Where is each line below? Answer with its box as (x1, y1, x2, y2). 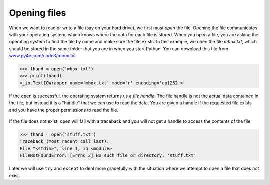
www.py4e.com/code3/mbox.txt (9, 53, 76, 59)
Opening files (9, 7, 66, 18)
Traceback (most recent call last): (19, 139, 110, 144)
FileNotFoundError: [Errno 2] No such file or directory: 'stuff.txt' (19, 153, 197, 158)
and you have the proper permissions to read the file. (9, 107, 119, 113)
